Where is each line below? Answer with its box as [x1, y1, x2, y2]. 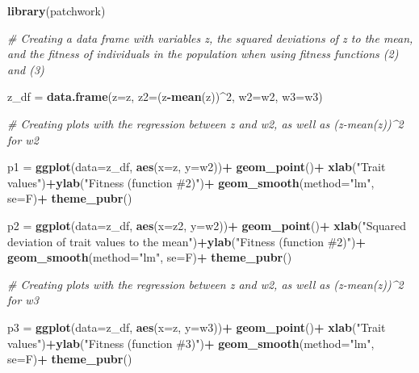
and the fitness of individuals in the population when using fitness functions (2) [7, 45, 399, 62]
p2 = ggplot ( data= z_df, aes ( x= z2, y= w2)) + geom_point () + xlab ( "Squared [7, 216, 407, 233]
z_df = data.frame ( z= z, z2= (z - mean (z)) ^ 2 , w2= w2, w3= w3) [7, 88, 323, 105]
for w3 [7, 291, 39, 308]
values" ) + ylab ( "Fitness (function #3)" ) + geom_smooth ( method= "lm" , [7, 334, 375, 351]
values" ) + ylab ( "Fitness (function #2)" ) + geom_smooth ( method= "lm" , [7, 174, 375, 191]
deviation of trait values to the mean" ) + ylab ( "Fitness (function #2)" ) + [7, 233, 366, 249]
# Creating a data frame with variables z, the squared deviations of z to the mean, [7, 29, 413, 46]
